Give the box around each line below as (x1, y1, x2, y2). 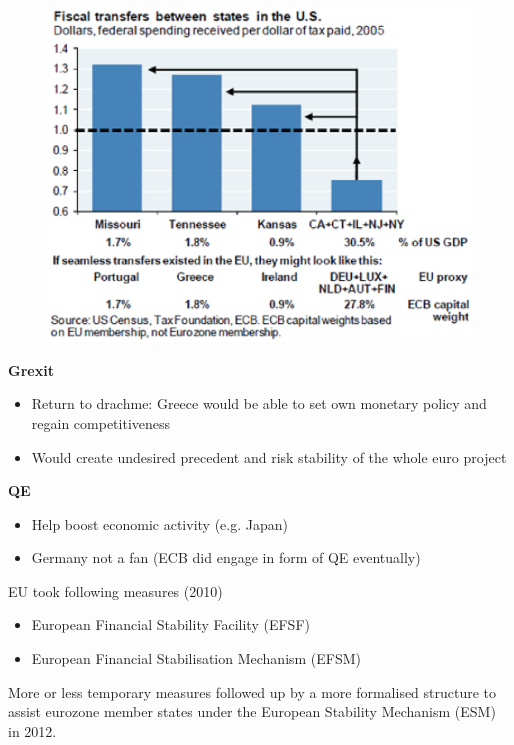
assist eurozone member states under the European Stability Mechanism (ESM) (8, 701, 496, 722)
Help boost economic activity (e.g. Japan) (31, 513, 288, 534)
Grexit (8, 359, 54, 380)
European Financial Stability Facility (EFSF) (31, 614, 310, 635)
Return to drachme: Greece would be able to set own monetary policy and (31, 393, 487, 414)
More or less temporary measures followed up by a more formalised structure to (8, 681, 497, 702)
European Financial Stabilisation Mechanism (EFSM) (31, 648, 362, 669)
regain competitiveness (31, 412, 171, 433)
